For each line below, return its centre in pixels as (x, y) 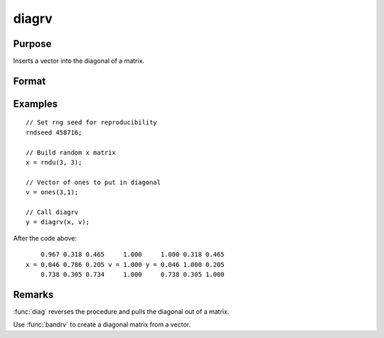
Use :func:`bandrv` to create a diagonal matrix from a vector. (102, 324)
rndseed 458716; (54, 132)
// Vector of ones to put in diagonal (94, 182)
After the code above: (45, 238)
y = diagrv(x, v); (58, 222)
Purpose (32, 44)
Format (30, 81)
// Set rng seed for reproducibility (92, 122)
